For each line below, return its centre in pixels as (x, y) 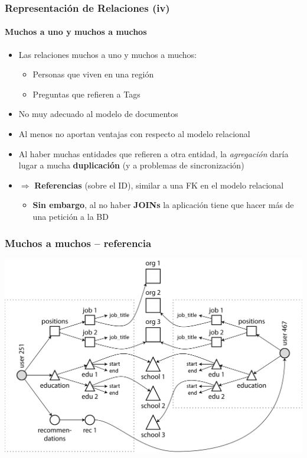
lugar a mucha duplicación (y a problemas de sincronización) (131, 165)
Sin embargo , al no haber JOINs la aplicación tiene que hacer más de (163, 205)
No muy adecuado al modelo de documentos (98, 114)
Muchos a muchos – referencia (78, 243)
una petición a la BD (71, 216)
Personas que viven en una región (93, 74)
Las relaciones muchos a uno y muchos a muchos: (107, 54)
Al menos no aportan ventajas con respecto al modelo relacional (134, 134)
